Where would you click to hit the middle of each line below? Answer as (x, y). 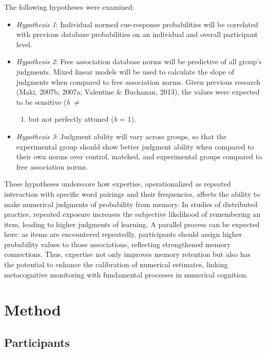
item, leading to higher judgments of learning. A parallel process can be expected (132, 224)
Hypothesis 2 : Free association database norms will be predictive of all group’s (139, 61)
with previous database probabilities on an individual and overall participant (137, 34)
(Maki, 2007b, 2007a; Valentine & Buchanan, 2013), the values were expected (138, 92)
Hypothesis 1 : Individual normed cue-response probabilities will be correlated (137, 24)
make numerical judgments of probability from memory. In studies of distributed (131, 204)
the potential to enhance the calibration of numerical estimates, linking (116, 264)
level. (24, 44)
